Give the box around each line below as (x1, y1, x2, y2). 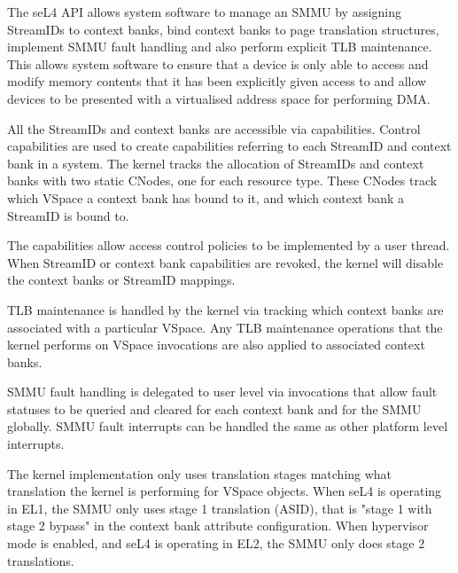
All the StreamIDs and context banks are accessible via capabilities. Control (7, 119, 421, 137)
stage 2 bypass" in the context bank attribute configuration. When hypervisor (7, 516, 429, 535)
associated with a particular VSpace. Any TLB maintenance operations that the (7, 318, 443, 336)
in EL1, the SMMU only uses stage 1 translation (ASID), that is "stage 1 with (7, 498, 432, 517)
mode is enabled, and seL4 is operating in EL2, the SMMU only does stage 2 (7, 534, 425, 553)
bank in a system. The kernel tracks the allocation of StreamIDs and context (7, 153, 424, 172)
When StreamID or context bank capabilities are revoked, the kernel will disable (7, 253, 444, 271)
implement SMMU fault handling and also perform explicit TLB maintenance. (7, 37, 432, 56)
